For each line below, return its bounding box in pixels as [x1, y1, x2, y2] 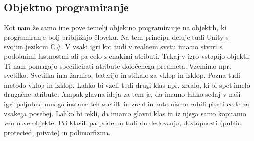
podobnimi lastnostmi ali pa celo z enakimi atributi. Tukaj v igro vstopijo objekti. [4, 51, 250, 61]
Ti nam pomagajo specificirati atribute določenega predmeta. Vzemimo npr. [4, 60, 231, 70]
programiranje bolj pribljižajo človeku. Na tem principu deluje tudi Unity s [4, 32, 229, 42]
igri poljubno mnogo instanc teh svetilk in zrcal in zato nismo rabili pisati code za [4, 98, 250, 108]
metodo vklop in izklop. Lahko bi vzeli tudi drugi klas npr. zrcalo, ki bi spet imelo [4, 79, 250, 89]
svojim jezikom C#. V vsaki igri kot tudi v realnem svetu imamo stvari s [4, 41, 222, 52]
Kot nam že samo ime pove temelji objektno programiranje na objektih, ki [4, 22, 227, 33]
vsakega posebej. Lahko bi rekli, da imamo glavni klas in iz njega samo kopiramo [4, 108, 246, 118]
